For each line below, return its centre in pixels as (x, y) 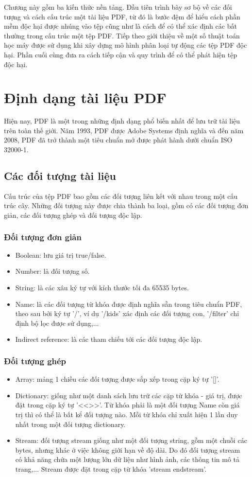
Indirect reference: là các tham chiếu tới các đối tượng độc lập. (109, 339)
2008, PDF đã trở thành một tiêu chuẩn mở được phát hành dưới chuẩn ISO (118, 140)
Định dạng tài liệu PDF (85, 97)
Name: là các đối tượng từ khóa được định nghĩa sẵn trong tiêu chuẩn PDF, (129, 304)
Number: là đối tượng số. (52, 271)
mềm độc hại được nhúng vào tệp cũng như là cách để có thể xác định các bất (120, 26)
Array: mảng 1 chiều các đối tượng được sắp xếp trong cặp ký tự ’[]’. (117, 379)
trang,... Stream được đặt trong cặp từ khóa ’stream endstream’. (111, 468)
